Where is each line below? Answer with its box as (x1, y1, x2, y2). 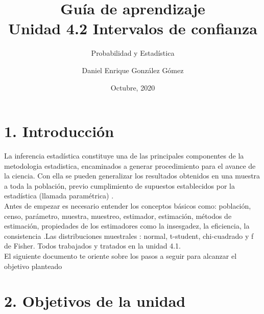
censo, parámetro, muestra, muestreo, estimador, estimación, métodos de (4, 210, 232, 221)
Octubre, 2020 (110, 82, 155, 93)
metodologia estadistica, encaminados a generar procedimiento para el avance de (4, 160, 256, 171)
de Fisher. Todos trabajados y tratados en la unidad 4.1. (4, 240, 181, 251)
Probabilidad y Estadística (91, 48, 175, 58)
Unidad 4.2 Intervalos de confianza (8, 18, 257, 39)
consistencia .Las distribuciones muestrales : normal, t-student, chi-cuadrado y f (4, 230, 254, 241)
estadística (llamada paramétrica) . (4, 190, 114, 201)
